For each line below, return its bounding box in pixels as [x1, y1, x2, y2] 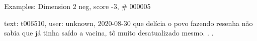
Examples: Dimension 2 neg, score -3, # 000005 [4, 1, 151, 11]
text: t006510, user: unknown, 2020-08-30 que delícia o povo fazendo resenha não [4, 17, 253, 28]
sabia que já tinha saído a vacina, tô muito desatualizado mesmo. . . [4, 27, 214, 38]
